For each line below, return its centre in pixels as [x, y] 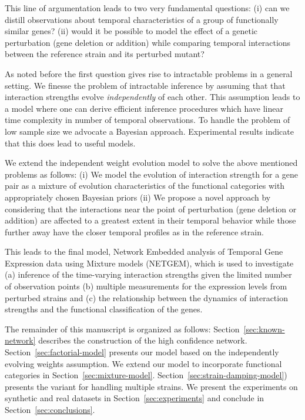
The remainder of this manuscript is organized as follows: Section [122, 329]
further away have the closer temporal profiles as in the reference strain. [134, 231]
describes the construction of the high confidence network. [143, 340]
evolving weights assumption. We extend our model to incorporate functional [143, 363]
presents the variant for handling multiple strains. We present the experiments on [151, 386]
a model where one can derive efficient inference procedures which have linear [144, 108]
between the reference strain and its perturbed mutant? [105, 54]
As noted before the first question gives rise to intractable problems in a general [149, 73]
